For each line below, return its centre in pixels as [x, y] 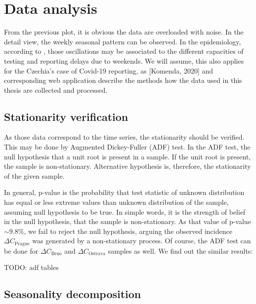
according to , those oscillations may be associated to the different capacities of [124, 51]
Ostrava [97, 254]
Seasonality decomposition [73, 294]
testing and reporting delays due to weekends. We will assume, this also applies [124, 60]
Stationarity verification [66, 116]
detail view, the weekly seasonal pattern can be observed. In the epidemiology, [123, 41]
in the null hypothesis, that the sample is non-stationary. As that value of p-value [128, 221]
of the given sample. [34, 175]
